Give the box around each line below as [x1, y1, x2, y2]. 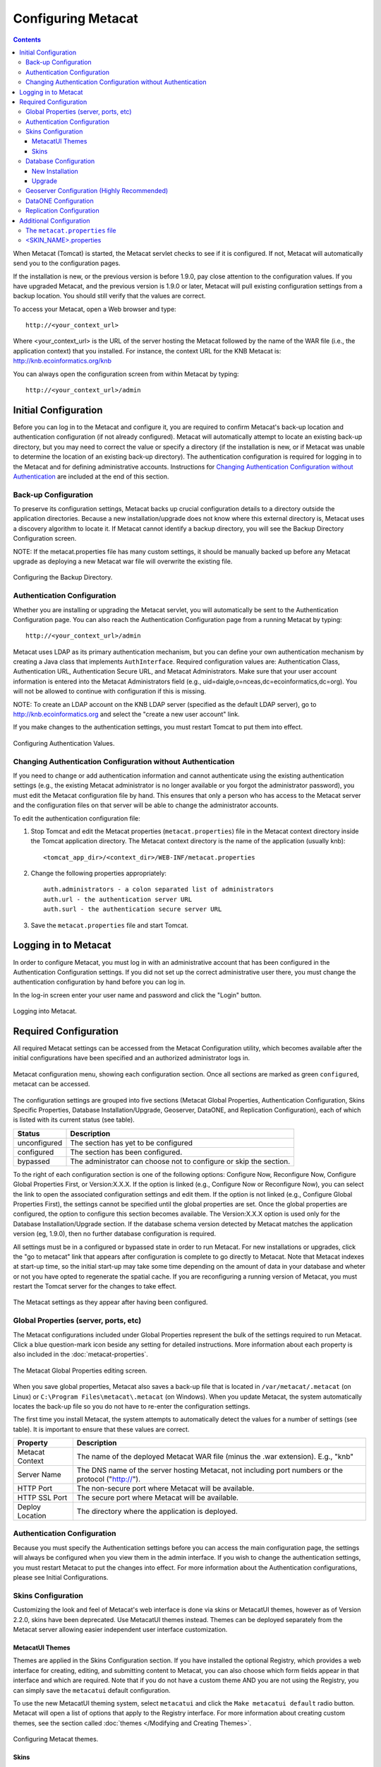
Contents [13, 35, 42, 44]
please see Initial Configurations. [13, 1573, 109, 1582]
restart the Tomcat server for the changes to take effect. [13, 1282, 177, 1291]
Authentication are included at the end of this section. [13, 472, 169, 481]
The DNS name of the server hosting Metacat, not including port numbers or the [76, 1465, 344, 1475]
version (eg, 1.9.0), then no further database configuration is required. [13, 1230, 217, 1238]
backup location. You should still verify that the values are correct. [13, 292, 206, 300]
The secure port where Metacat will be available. [76, 1493, 239, 1503]
